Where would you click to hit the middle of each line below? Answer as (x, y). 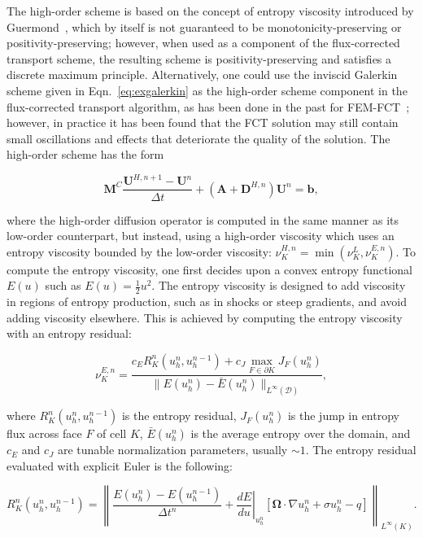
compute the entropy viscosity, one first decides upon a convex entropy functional (209, 269)
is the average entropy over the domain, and (301, 433)
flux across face (44, 433)
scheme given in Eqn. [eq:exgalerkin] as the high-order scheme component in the (207, 90)
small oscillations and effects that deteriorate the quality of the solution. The (198, 138)
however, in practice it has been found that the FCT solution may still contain (203, 122)
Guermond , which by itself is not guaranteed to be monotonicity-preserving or (204, 26)
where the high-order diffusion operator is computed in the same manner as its (203, 219)
